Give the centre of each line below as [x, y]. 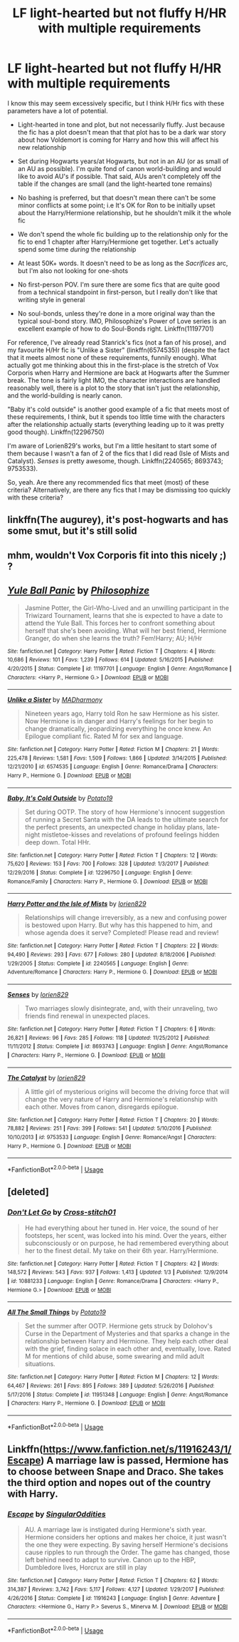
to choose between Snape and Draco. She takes [116, 1471]
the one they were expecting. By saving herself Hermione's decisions [127, 1545]
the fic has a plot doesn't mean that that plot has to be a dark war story [122, 132]
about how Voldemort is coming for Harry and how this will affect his [118, 140]
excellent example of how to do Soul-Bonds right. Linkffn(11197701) [116, 329]
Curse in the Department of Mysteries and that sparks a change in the [127, 1333]
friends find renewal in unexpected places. [87, 1016]
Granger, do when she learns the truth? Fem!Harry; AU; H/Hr [113, 638]
